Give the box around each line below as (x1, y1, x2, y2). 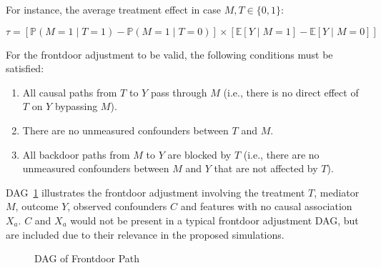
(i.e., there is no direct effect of (223, 84, 359, 99)
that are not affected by (214, 161, 318, 176)
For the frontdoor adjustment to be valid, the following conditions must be (6, 46, 333, 61)
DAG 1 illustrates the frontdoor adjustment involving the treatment (6, 184, 305, 199)
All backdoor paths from (22, 147, 130, 162)
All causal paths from (22, 84, 117, 99)
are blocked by (167, 147, 232, 162)
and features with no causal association (180, 199, 352, 214)
